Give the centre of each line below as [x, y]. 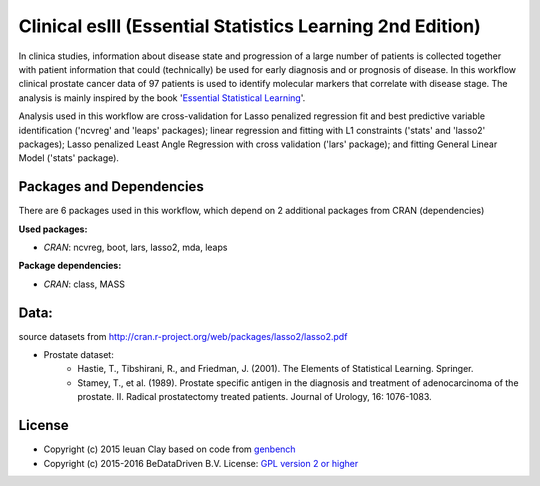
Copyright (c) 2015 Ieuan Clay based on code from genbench [169, 449]
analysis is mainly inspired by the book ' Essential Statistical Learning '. [162, 97]
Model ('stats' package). [69, 158]
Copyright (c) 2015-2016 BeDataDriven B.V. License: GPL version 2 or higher [201, 463]
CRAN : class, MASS [84, 284]
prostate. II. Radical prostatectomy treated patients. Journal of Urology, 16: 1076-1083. [254, 397]
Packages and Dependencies [111, 186]
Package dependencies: [70, 266]
